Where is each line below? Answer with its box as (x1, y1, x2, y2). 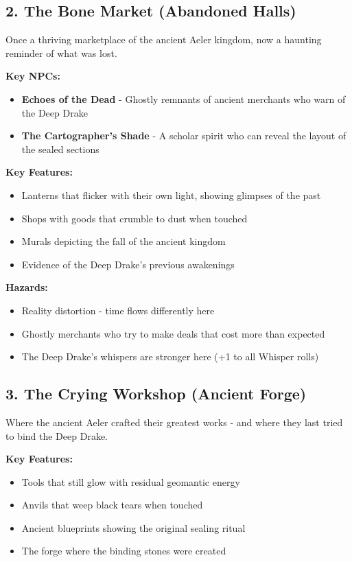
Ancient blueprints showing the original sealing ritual (21, 520, 246, 535)
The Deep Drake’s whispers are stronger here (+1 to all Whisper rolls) (21, 349, 319, 364)
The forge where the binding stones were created (21, 543, 226, 558)
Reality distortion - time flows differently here (21, 303, 215, 317)
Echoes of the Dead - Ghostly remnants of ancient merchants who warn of (21, 91, 346, 106)
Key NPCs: (5, 69, 60, 83)
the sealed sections (21, 141, 99, 156)
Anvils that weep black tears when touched (21, 497, 203, 512)
